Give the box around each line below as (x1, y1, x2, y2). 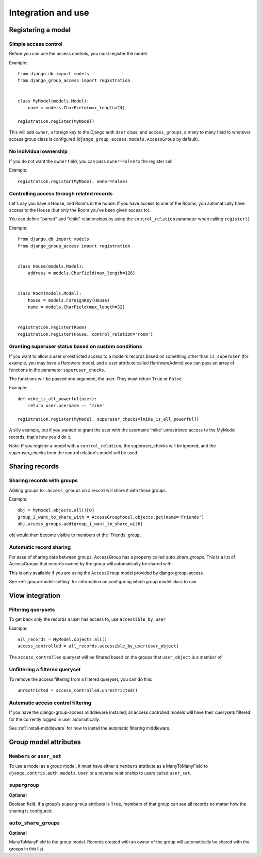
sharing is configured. (9, 808, 53, 814)
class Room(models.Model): (17, 291, 82, 296)
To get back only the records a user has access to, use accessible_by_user (9, 616, 166, 622)
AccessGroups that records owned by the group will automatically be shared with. (9, 561, 173, 567)
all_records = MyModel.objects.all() (17, 636, 108, 642)
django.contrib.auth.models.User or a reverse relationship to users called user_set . (9, 770, 192, 776)
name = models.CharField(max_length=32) (27, 304, 126, 310)
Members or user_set (9, 753, 62, 759)
